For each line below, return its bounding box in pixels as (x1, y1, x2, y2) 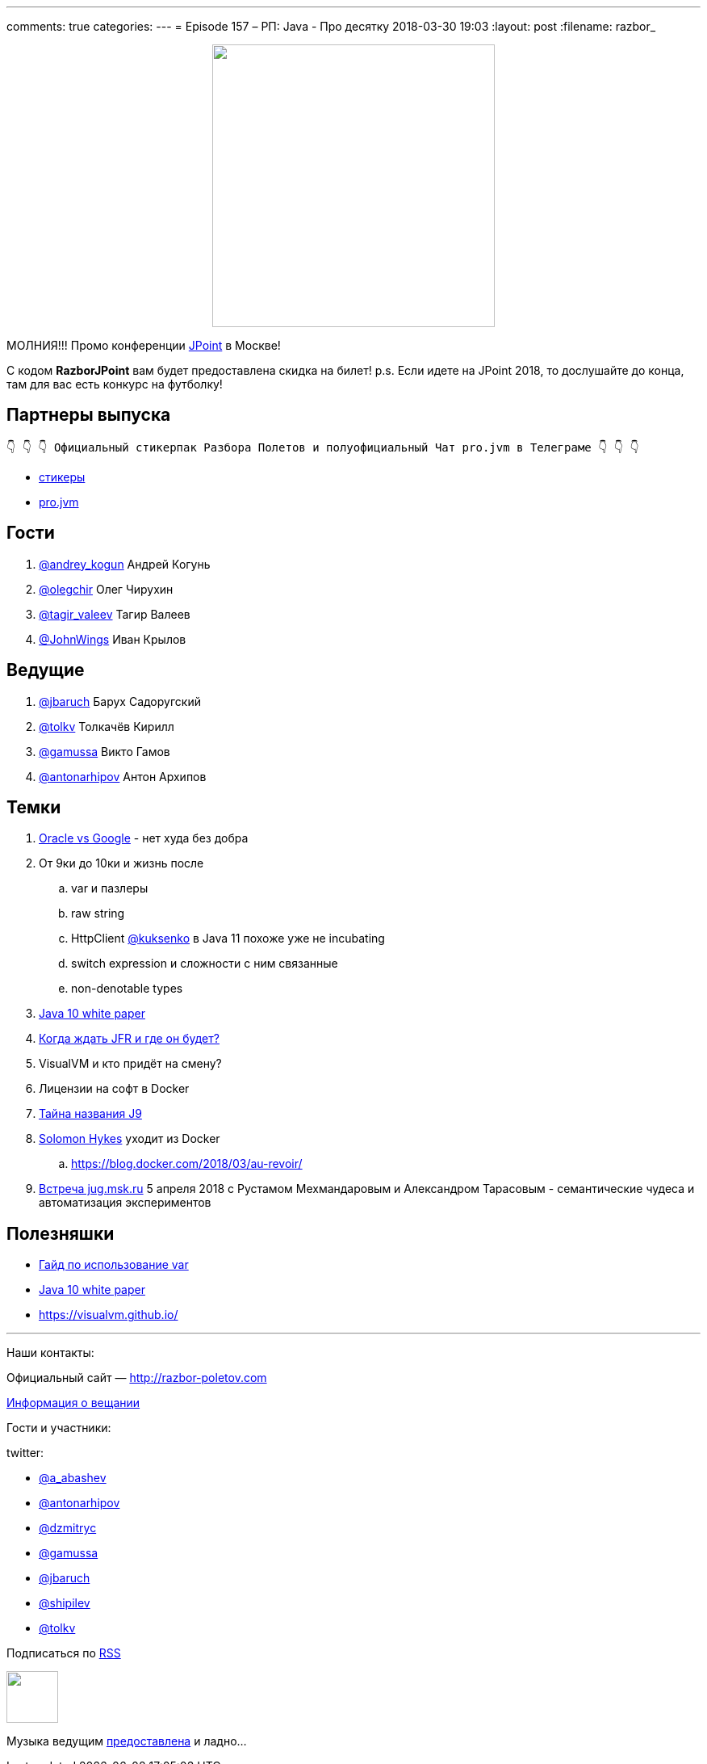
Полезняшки (6, 1223, 115, 1244)
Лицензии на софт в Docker (39, 1081, 190, 1096)
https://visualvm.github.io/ (39, 1308, 178, 1322)
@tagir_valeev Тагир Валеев (39, 607, 190, 621)
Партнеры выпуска (6, 405, 171, 426)
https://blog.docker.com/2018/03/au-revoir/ (71, 1157, 303, 1171)
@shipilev (39, 1596, 90, 1611)
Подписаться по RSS (6, 1646, 121, 1661)
